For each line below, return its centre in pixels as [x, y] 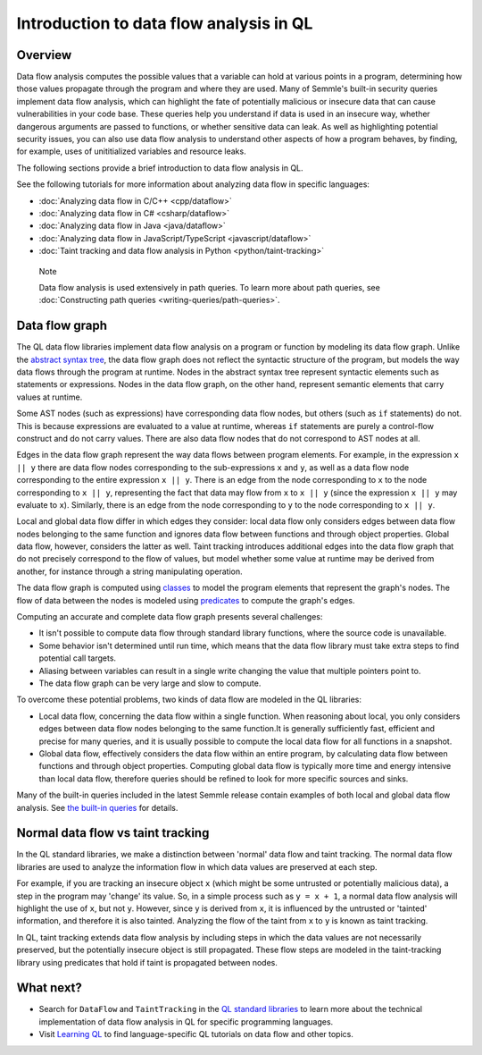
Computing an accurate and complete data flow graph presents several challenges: [170, 617]
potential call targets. [77, 658]
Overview [44, 55]
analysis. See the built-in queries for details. [97, 807]
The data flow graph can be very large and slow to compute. [150, 683]
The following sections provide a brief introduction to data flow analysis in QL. [160, 168]
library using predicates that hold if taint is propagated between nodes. [147, 962]
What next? [49, 988]
